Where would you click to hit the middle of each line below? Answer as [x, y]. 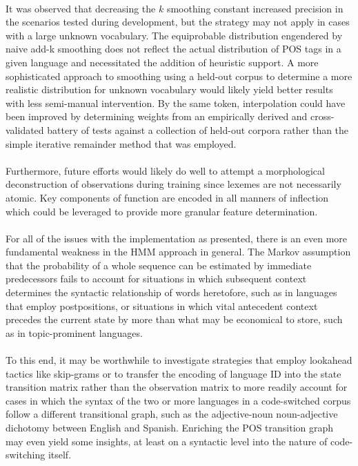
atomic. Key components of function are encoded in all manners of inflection [167, 197]
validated [25, 129]
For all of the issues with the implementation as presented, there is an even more [177, 238]
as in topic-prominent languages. [74, 332]
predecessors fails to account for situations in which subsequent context [156, 279]
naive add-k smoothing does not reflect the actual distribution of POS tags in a [173, 49]
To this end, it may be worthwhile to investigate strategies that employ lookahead [179, 360]
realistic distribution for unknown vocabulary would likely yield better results [169, 89]
